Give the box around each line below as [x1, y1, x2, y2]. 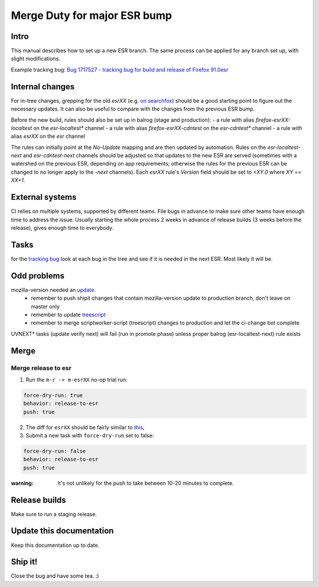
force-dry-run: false [23, 448, 86, 455]
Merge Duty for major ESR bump [11, 9, 172, 22]
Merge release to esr [11, 364, 72, 372]
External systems [11, 192, 77, 202]
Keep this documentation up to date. [11, 541, 100, 549]
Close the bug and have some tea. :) [11, 572, 99, 579]
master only [31, 303, 60, 310]
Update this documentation [11, 526, 114, 536]
